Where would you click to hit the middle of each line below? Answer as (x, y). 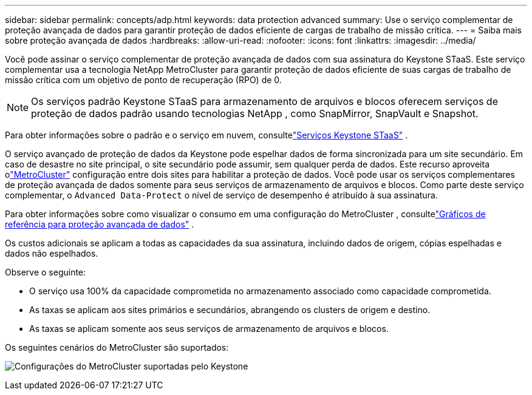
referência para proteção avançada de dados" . (100, 224)
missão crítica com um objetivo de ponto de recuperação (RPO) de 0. (143, 80)
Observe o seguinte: (46, 272)
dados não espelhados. (52, 253)
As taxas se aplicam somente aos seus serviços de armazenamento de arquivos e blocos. (209, 329)
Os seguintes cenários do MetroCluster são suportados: (117, 347)
